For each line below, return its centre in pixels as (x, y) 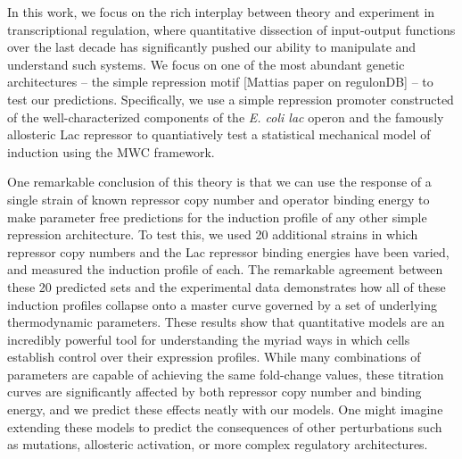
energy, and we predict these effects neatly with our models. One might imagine (225, 409)
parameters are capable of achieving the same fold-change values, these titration (226, 374)
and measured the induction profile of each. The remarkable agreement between (225, 269)
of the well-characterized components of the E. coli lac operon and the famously (226, 117)
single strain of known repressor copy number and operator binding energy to (219, 199)
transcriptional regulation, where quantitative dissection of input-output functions (231, 29)
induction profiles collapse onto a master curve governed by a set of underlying (222, 304)
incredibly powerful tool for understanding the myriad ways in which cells (209, 339)
